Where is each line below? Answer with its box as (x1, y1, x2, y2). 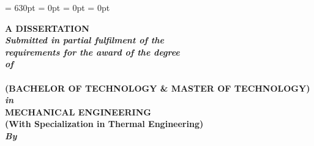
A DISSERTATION (5, 21, 89, 34)
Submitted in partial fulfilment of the (5, 34, 164, 46)
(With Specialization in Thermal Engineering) (5, 117, 204, 130)
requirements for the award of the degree (5, 45, 180, 58)
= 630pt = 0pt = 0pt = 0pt (5, 1, 110, 13)
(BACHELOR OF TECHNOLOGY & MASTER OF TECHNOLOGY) (5, 81, 310, 94)
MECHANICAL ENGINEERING (5, 105, 151, 118)
